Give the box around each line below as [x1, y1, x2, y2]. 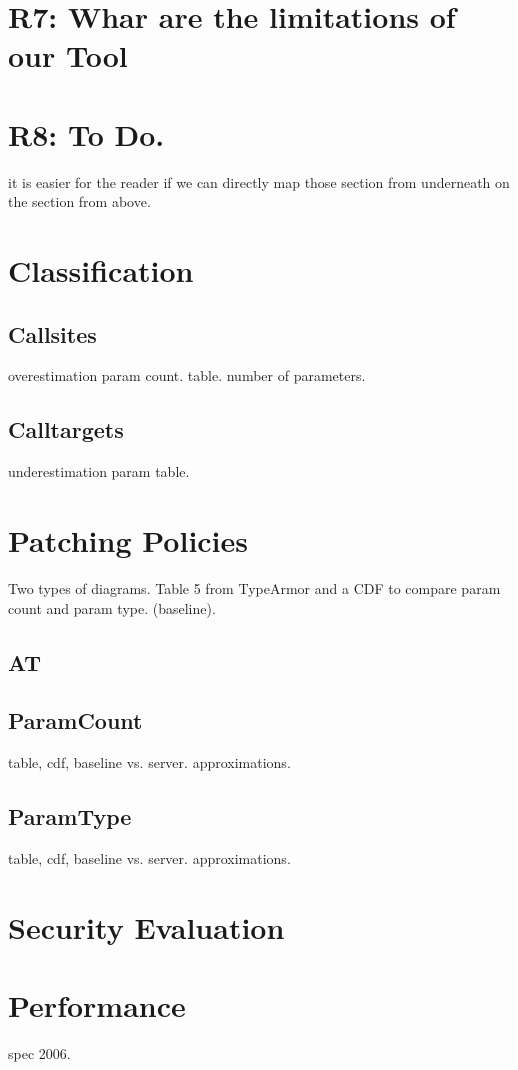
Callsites [8, 318, 97, 349]
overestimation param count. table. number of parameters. [8, 365, 366, 386]
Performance [8, 985, 186, 1026]
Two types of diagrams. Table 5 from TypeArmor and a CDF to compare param [8, 577, 501, 598]
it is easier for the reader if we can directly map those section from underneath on [8, 171, 510, 192]
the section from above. [8, 191, 151, 212]
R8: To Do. [8, 113, 165, 154]
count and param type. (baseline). [8, 597, 216, 618]
